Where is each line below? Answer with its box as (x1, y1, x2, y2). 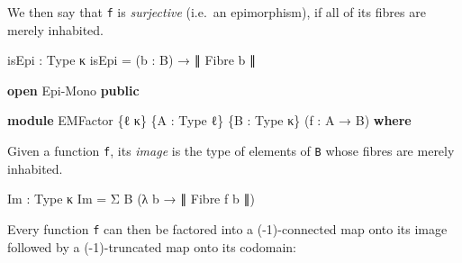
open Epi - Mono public (7, 80, 140, 99)
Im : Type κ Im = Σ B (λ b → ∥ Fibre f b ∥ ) (7, 189, 255, 208)
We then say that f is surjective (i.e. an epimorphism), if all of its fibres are (7, 3, 426, 21)
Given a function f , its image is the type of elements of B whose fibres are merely (7, 141, 455, 160)
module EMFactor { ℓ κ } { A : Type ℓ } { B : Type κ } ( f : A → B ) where (7, 111, 412, 130)
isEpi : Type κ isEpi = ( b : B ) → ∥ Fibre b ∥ (7, 50, 257, 69)
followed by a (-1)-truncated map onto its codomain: (7, 237, 296, 256)
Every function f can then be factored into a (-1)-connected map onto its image (7, 219, 448, 238)
